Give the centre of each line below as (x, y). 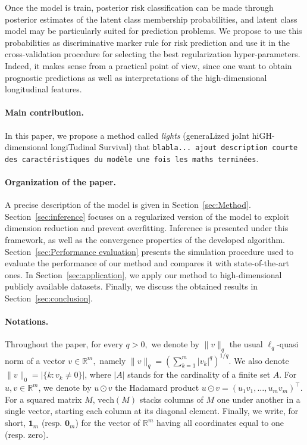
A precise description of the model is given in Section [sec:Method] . (128, 205)
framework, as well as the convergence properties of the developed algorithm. (145, 240)
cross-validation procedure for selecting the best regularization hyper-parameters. (153, 54)
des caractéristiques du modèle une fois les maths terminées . (132, 158)
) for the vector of (108, 423)
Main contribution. (45, 112)
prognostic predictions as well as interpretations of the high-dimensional (136, 77)
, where (98, 374)
